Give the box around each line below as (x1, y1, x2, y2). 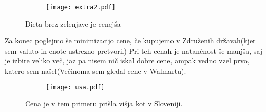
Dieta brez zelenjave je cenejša (25, 18, 121, 29)
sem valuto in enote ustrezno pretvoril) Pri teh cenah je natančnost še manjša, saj (5, 45, 263, 56)
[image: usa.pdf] (46, 83, 105, 91)
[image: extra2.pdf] (46, 4, 116, 11)
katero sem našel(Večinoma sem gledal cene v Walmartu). (5, 65, 186, 76)
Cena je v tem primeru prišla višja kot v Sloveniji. (25, 98, 183, 109)
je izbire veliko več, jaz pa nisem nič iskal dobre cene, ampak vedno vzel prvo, (5, 55, 250, 66)
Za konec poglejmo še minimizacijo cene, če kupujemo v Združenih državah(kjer (5, 35, 256, 46)
